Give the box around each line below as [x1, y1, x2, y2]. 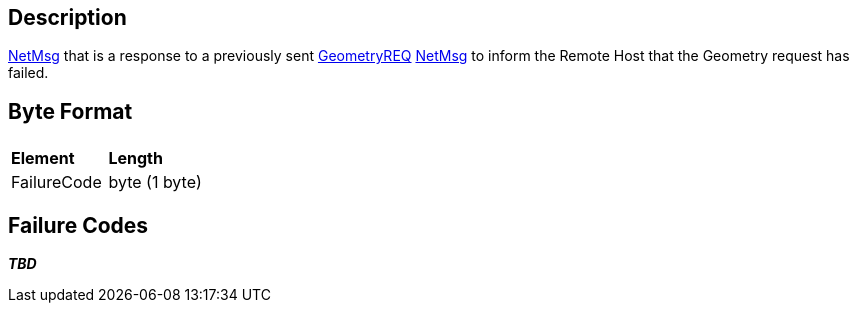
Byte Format [8, 98, 133, 124]
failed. [8, 64, 49, 82]
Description [8, 5, 127, 30]
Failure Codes [8, 212, 149, 238]
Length [108, 148, 163, 169]
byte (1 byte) [108, 172, 202, 193]
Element [11, 148, 75, 169]
